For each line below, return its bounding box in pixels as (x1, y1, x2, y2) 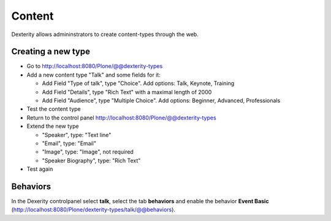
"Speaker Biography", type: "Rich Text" (42, 157, 141, 164)
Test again (26, 165, 53, 173)
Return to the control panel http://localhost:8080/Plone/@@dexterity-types (26, 114, 217, 121)
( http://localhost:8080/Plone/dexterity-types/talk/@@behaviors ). (11, 206, 176, 214)
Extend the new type (26, 122, 79, 130)
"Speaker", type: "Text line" (42, 131, 112, 138)
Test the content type (26, 105, 81, 113)
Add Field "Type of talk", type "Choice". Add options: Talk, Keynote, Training (42, 80, 235, 87)
